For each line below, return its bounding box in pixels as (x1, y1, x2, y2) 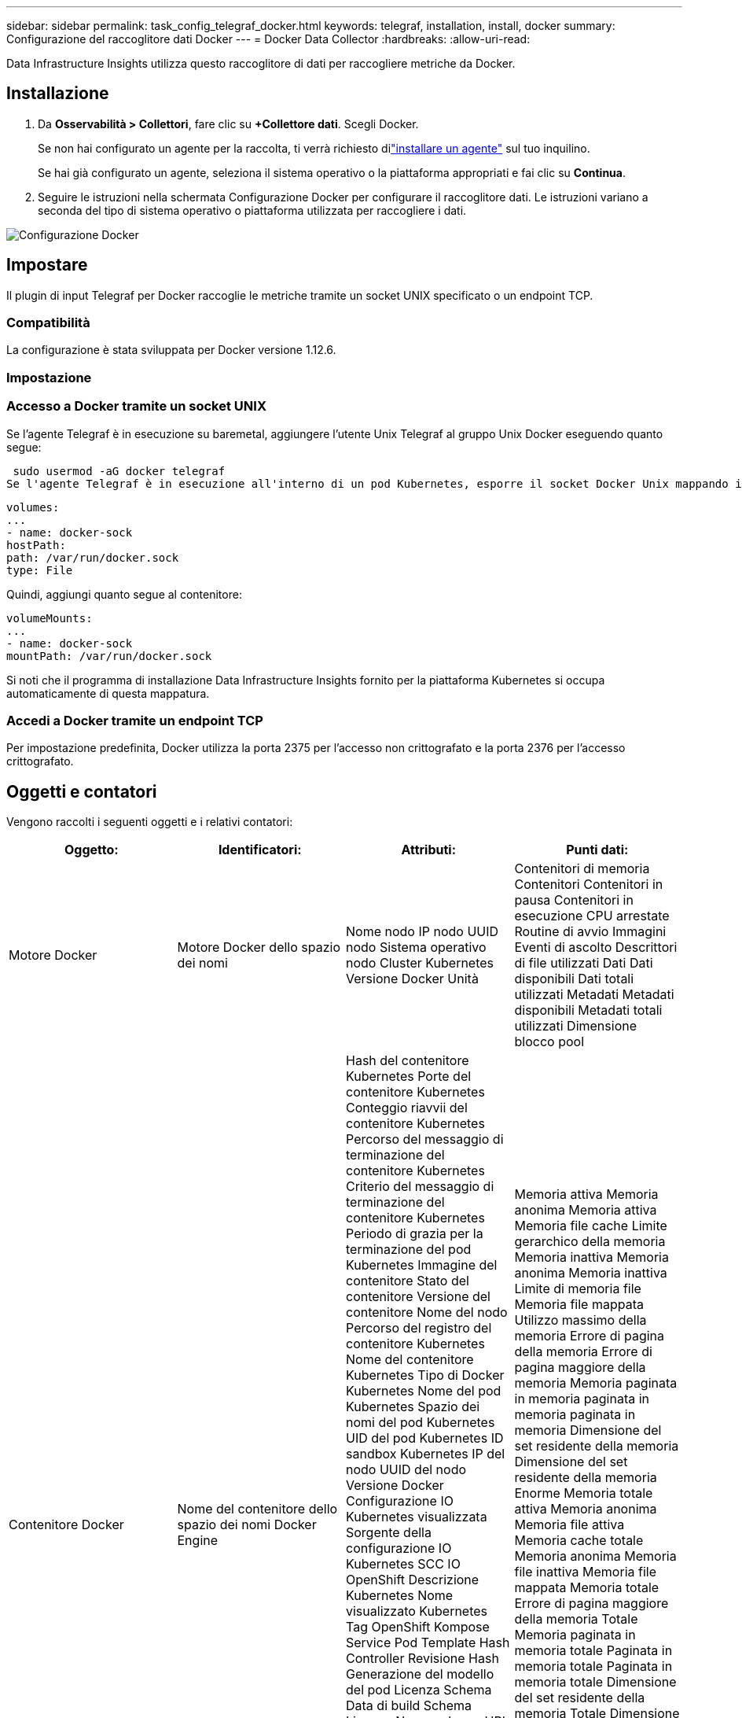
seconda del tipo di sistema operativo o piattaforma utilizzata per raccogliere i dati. (38, 203, 467, 217)
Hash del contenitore (346, 1053, 469, 1069)
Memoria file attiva (514, 1517, 625, 1533)
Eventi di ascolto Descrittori (514, 939, 678, 956)
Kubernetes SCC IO (346, 1556, 461, 1572)
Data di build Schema (346, 1698, 472, 1714)
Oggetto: (64, 842, 119, 858)
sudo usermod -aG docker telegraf (13, 464, 226, 477)
